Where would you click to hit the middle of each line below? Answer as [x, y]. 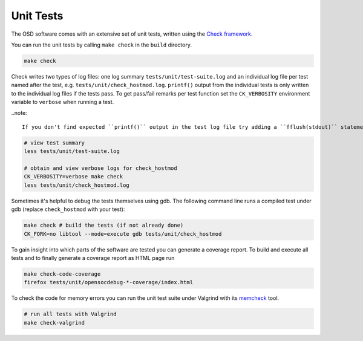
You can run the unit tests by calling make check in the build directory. [101, 45]
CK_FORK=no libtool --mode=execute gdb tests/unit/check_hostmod [123, 234]
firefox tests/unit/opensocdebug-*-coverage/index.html [109, 282]
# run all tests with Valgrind [70, 314]
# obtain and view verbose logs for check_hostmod [101, 168]
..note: [19, 113]
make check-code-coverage [62, 274]
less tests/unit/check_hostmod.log [77, 185]
